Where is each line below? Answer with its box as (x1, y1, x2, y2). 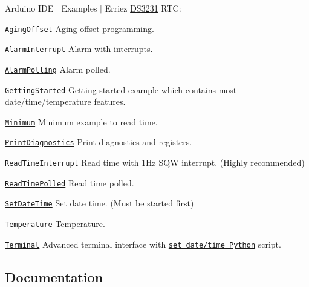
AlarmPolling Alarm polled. (5, 62, 111, 75)
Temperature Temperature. (5, 217, 105, 230)
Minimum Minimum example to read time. (5, 115, 158, 128)
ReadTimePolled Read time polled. (5, 176, 134, 189)
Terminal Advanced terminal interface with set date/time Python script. (5, 237, 281, 250)
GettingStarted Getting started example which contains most (5, 83, 237, 96)
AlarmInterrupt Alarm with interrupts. (5, 42, 153, 55)
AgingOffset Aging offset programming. (5, 22, 154, 35)
